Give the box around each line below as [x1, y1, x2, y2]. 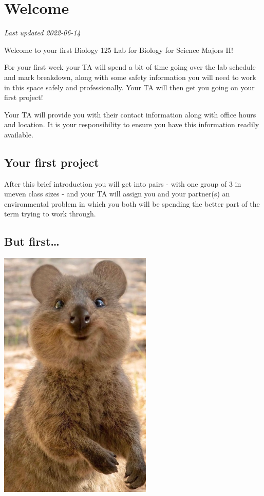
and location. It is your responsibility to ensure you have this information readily [4, 119, 259, 130]
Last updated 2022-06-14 [4, 27, 81, 38]
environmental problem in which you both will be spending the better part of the [4, 198, 260, 209]
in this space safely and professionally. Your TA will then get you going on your [4, 82, 255, 92]
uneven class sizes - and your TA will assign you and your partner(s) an [4, 188, 230, 199]
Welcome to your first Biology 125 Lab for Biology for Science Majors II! [4, 44, 233, 55]
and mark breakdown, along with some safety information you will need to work [4, 71, 256, 82]
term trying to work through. [4, 208, 96, 219]
